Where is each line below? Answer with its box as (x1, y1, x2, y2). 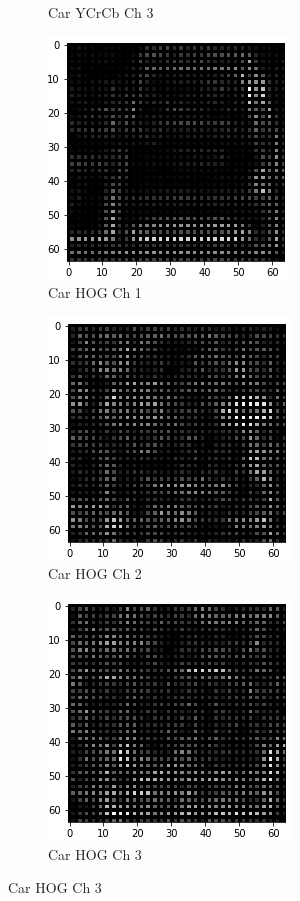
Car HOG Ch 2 (48, 563, 142, 584)
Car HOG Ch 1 (48, 282, 142, 303)
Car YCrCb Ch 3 (48, 2, 154, 22)
